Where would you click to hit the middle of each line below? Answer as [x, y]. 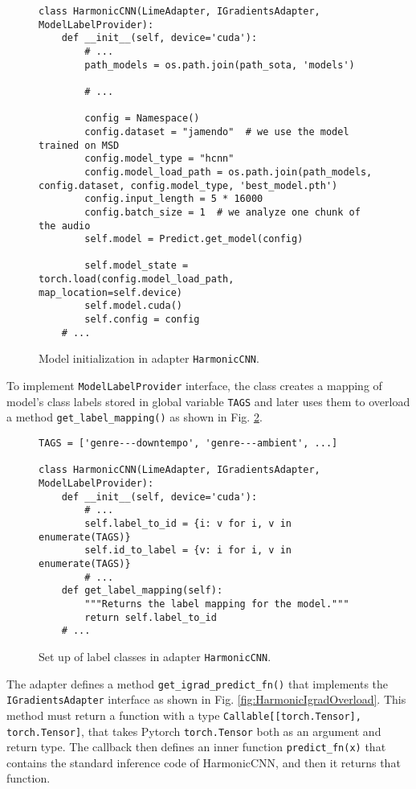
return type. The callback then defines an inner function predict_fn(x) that [196, 747]
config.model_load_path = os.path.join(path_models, [228, 172]
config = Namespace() [142, 119]
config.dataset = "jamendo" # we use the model [217, 131]
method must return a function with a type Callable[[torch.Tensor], [184, 715]
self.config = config [142, 320]
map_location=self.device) [110, 292]
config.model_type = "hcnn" [159, 159]
